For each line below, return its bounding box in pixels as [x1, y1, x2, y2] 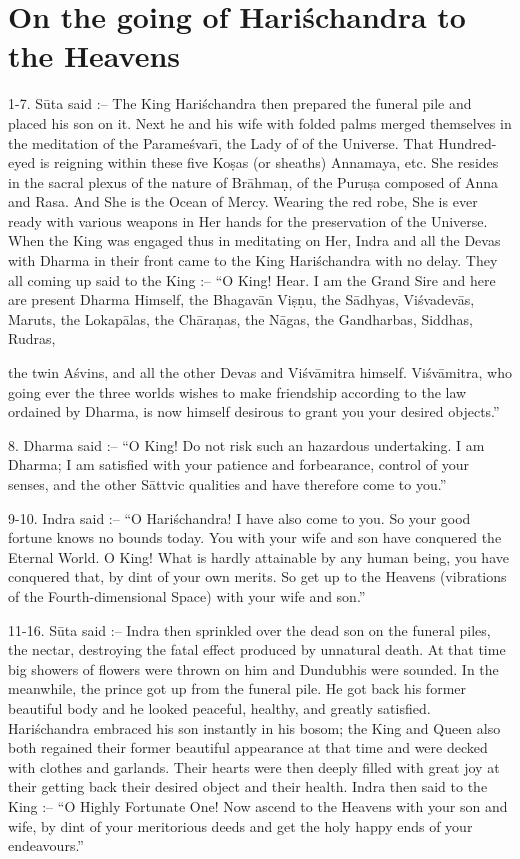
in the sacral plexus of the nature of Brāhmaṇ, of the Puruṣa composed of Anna [8, 171, 499, 192]
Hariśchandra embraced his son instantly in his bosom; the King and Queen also [8, 717, 501, 738]
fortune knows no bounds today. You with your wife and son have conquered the [8, 527, 502, 548]
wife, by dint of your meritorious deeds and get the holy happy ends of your [8, 815, 473, 836]
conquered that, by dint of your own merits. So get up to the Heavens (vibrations [8, 566, 507, 587]
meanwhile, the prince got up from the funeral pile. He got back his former [8, 678, 466, 699]
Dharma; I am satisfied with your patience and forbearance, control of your [8, 454, 470, 475]
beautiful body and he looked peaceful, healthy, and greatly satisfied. [8, 697, 431, 718]
